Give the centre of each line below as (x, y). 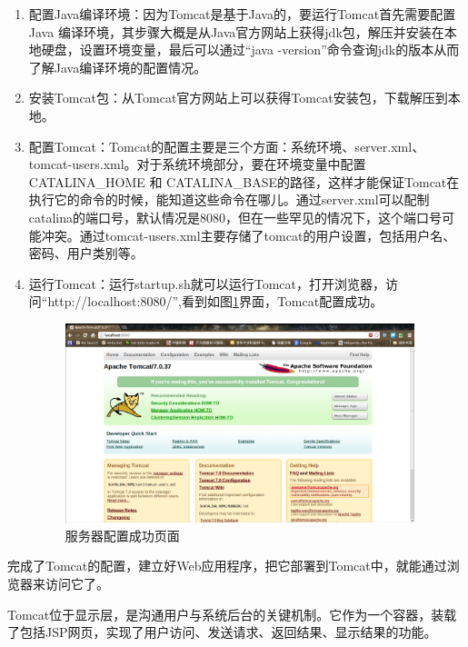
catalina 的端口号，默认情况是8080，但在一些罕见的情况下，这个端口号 (235, 217)
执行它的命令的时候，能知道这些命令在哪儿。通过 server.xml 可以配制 (229, 199)
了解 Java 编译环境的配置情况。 (118, 67)
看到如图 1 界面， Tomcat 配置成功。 (282, 301)
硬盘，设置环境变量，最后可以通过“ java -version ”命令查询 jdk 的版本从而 (250, 50)
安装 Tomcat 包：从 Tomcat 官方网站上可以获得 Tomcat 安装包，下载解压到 (238, 98)
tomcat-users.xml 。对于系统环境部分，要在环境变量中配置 (197, 164)
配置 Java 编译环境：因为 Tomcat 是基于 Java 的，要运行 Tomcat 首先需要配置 (242, 14)
